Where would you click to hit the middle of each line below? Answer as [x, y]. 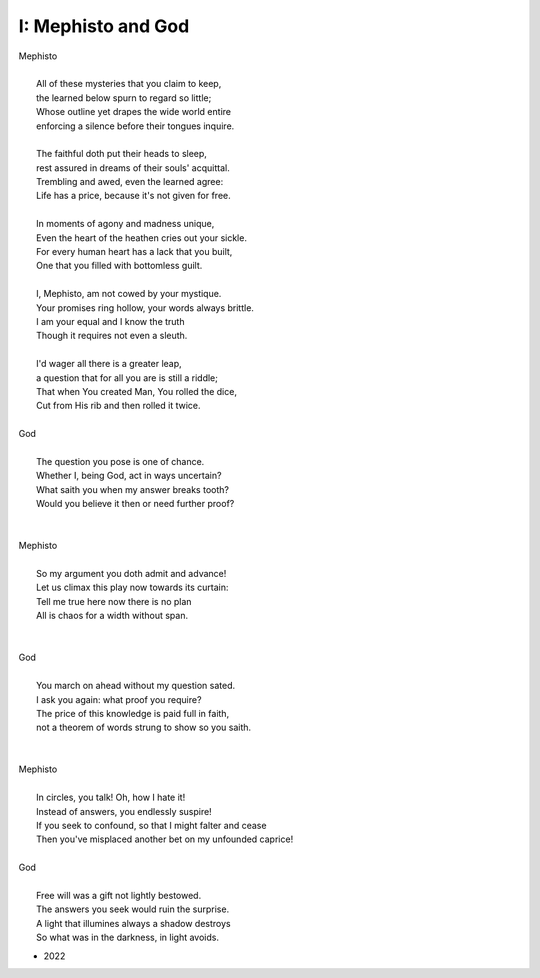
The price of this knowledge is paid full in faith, [133, 713]
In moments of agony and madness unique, [125, 224]
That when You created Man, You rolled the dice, [136, 391]
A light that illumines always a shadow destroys [133, 923]
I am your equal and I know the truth [110, 321]
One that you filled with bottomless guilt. [119, 266]
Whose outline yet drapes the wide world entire [134, 112]
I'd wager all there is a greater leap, [109, 364]
